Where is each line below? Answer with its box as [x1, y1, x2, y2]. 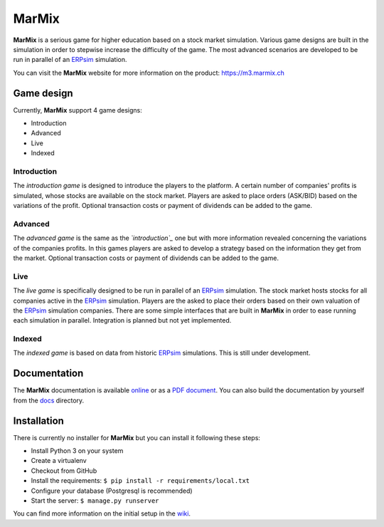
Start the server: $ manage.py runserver [31, 496, 159, 505]
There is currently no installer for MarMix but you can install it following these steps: [13, 433, 261, 442]
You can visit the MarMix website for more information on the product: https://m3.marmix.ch [13, 68, 284, 77]
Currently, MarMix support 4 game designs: [13, 105, 142, 114]
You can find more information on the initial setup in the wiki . [13, 509, 191, 518]
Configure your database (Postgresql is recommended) [31, 486, 193, 495]
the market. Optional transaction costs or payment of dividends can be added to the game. [13, 254, 279, 263]
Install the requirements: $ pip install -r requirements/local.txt [31, 476, 250, 485]
